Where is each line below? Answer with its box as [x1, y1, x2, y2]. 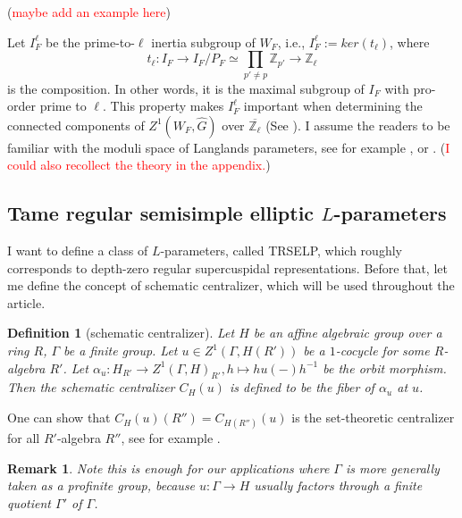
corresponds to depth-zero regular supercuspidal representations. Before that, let [7, 258, 448, 277]
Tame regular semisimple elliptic [7, 199, 315, 227]
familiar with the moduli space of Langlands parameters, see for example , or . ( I [7, 138, 450, 156]
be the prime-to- [46, 32, 135, 51]
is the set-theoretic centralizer [291, 408, 455, 427]
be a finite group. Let [63, 341, 178, 360]
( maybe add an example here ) [7, 3, 171, 21]
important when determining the [243, 96, 423, 115]
